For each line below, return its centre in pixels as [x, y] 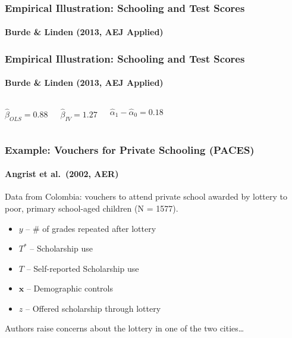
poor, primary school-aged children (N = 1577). [92, 208]
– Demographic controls [70, 288]
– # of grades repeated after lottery [91, 228]
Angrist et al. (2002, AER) [62, 174]
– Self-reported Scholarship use [83, 268]
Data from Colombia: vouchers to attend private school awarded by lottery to [146, 196]
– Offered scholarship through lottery [93, 308]
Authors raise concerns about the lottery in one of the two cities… [125, 328]
